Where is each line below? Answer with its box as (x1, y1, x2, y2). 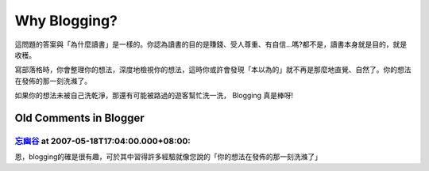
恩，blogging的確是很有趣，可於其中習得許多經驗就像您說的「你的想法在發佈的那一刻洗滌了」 (14, 152, 322, 161)
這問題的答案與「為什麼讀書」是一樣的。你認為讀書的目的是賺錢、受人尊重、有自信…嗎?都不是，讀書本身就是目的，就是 (14, 40, 408, 49)
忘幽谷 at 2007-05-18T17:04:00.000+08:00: (14, 135, 191, 146)
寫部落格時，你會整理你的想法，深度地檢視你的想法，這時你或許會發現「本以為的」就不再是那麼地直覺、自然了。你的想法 (14, 65, 412, 74)
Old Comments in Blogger (14, 111, 145, 124)
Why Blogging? (14, 12, 118, 29)
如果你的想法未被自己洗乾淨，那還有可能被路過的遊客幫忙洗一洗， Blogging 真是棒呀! (14, 91, 294, 101)
